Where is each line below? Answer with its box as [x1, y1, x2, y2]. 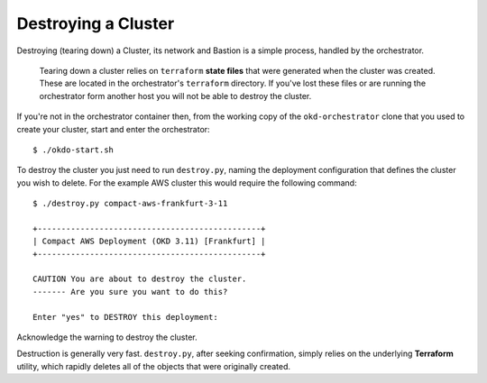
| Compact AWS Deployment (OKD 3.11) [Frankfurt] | [32, 236, 266, 247]
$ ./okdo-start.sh [32, 144, 115, 155]
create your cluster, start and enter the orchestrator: [16, 123, 211, 134]
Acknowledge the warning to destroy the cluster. [16, 332, 198, 342]
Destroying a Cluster [16, 14, 175, 33]
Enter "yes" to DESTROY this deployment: [32, 312, 218, 322]
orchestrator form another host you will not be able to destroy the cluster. [39, 90, 312, 101]
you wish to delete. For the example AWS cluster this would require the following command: [16, 177, 357, 188]
